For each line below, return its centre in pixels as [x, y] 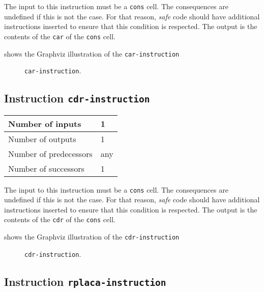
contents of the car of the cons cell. [60, 36]
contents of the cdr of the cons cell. [60, 219]
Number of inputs [45, 123]
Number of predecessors [50, 153]
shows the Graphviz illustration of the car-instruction [92, 53]
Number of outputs [42, 139]
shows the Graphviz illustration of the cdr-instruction [92, 237]
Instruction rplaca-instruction [85, 281]
